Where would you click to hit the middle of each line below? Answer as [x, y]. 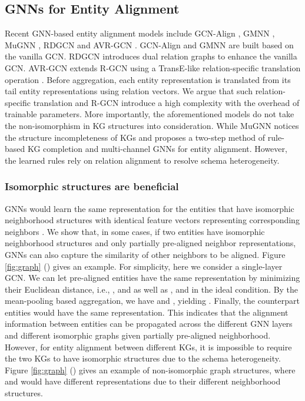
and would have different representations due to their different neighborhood [143, 381]
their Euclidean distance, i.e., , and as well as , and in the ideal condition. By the [152, 289]
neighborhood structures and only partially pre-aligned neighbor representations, [150, 243]
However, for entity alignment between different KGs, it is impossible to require [148, 347]
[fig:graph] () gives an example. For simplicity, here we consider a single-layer [144, 266]
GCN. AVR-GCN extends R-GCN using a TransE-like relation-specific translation [153, 67]
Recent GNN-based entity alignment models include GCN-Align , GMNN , [140, 33]
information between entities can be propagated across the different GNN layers [149, 324]
